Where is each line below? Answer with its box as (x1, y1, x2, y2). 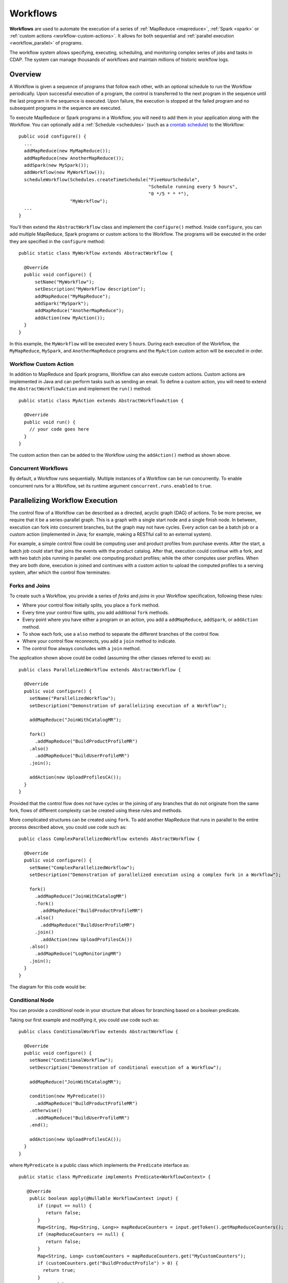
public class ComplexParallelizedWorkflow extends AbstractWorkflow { (18, 836, 200, 842)
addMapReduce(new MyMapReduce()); (24, 148, 111, 154)
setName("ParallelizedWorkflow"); (29, 695, 117, 702)
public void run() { (24, 419, 76, 425)
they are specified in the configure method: (9, 238, 105, 244)
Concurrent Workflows (9, 465, 68, 472)
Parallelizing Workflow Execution (9, 496, 118, 505)
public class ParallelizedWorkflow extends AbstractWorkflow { (18, 667, 181, 672)
